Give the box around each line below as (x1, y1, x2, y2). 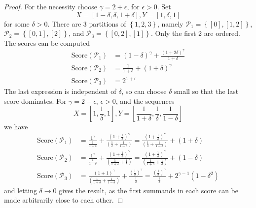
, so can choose (121, 86, 167, 96)
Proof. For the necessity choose (4, 1, 97, 11)
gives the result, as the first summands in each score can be (59, 185, 239, 195)
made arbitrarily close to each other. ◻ (4, 195, 123, 205)
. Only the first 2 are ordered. (150, 28, 240, 38)
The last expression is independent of (4, 86, 116, 96)
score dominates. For (4, 95, 67, 106)
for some (4, 18, 30, 29)
